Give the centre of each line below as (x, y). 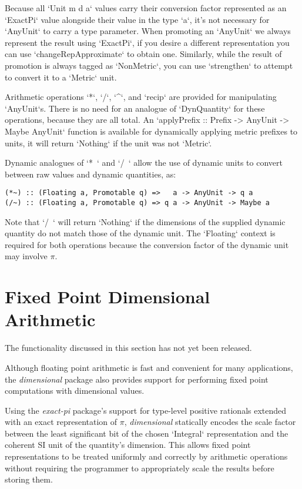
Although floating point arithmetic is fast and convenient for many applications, (149, 367)
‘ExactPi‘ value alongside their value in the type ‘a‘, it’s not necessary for (137, 19)
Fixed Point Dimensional (108, 297)
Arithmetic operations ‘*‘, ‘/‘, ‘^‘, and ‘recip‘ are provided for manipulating (141, 97)
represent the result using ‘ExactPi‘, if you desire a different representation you (147, 42)
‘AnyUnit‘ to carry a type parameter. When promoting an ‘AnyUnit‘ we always (148, 31)
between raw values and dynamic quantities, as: (90, 174)
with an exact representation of (61, 422)
